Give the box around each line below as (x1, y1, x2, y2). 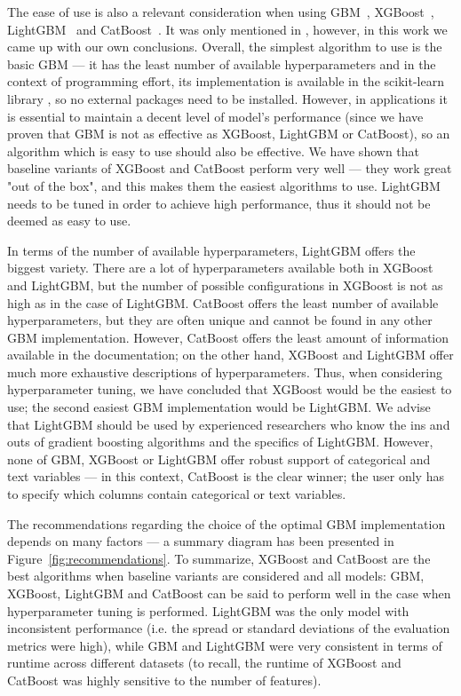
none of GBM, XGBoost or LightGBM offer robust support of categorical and (7, 449, 431, 468)
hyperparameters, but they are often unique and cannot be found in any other (7, 311, 433, 329)
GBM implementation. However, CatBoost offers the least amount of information (7, 328, 449, 346)
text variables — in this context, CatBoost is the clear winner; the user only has (7, 467, 444, 486)
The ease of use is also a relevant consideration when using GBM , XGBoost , (7, 3, 434, 20)
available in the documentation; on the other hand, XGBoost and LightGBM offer (7, 345, 454, 364)
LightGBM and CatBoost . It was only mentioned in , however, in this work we (7, 20, 448, 38)
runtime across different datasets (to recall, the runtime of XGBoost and (7, 653, 401, 672)
